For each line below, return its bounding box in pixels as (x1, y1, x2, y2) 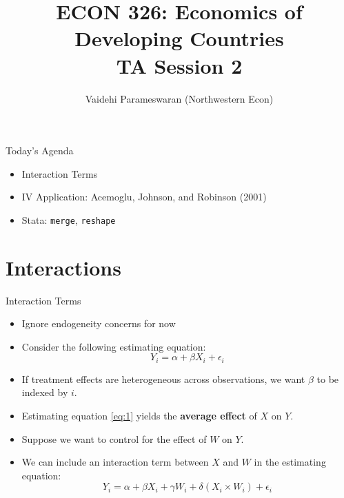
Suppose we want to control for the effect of (21, 431, 207, 446)
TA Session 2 (116, 51, 243, 79)
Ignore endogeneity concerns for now (21, 316, 176, 331)
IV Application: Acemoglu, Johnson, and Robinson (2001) (21, 189, 267, 204)
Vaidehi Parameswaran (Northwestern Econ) (85, 91, 274, 105)
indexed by (21, 385, 68, 400)
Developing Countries (74, 24, 284, 52)
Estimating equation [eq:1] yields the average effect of (21, 408, 257, 423)
